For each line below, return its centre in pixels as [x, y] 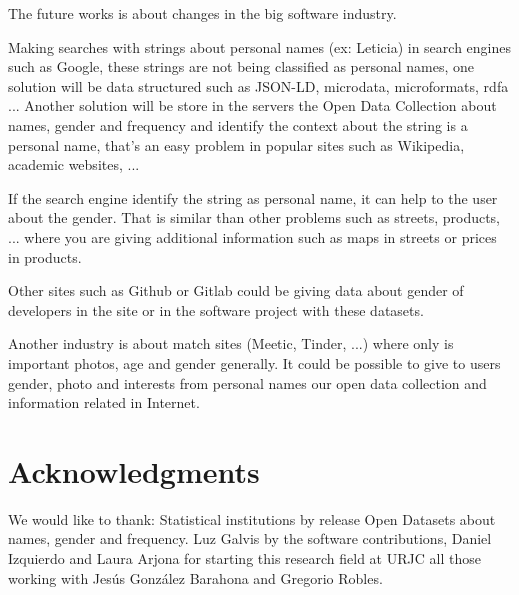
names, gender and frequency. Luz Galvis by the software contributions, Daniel [250, 538]
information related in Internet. [104, 402]
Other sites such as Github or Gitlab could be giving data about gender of [236, 290]
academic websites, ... [74, 164]
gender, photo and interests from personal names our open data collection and [247, 382]
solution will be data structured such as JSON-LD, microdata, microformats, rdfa [258, 85]
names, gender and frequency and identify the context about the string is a [238, 124]
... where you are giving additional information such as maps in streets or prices [252, 236]
